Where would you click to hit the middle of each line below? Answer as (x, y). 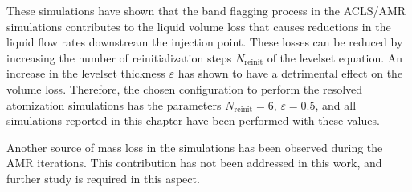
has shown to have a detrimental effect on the (290, 73)
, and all (336, 104)
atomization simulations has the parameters (114, 104)
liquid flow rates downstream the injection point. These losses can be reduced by (205, 42)
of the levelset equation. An (335, 57)
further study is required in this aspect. (103, 178)
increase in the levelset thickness (86, 73)
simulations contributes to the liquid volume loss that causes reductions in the (199, 26)
